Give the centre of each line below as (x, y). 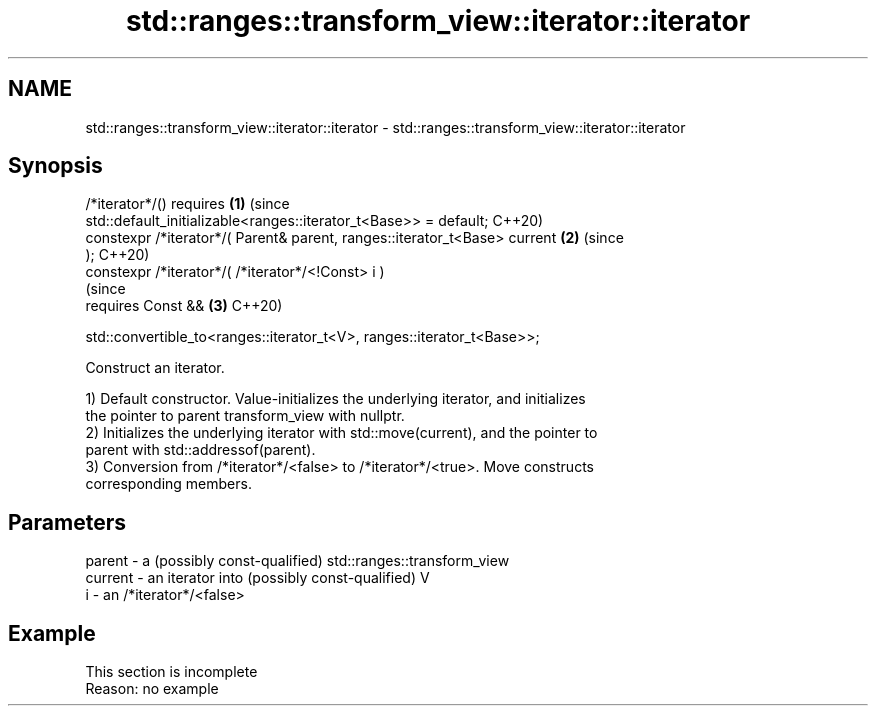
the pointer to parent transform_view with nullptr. (245, 416)
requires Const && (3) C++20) (184, 306)
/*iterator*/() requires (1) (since (187, 204)
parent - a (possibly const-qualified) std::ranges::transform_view (297, 561)
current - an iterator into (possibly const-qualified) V (257, 578)
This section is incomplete (171, 672)
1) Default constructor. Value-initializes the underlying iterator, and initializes (335, 399)
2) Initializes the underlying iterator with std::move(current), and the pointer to (341, 433)
